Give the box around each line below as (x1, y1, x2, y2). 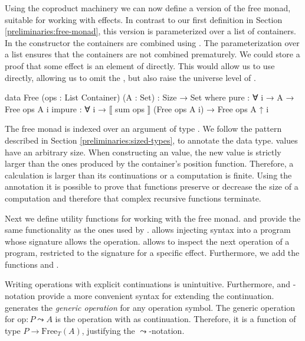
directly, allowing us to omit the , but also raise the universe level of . (5, 71, 256, 83)
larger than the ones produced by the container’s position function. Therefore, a (5, 157, 294, 170)
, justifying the (81, 324, 135, 336)
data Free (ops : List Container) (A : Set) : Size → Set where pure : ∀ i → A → (5, 91, 294, 103)
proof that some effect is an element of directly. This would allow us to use (5, 59, 275, 72)
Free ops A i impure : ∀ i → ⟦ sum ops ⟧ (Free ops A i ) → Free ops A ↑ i (5, 102, 269, 115)
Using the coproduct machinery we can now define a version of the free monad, (5, 2, 291, 14)
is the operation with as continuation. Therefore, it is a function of (55, 313, 296, 325)
